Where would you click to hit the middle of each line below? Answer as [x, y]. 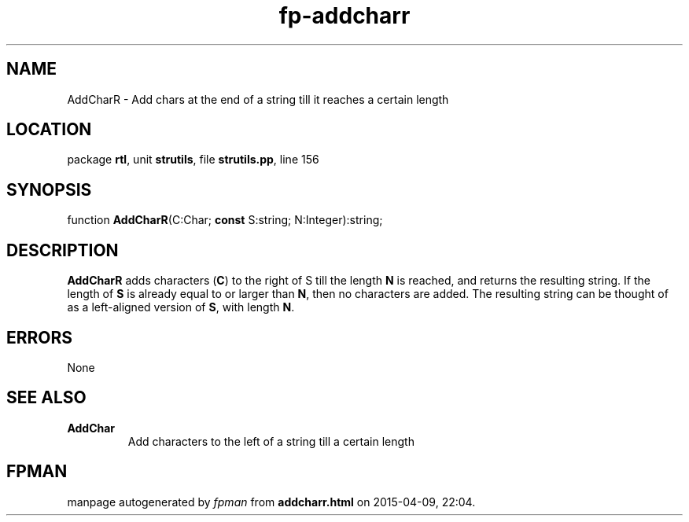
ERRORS [40, 337]
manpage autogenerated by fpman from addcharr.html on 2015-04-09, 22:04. [271, 502]
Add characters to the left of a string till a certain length [271, 441]
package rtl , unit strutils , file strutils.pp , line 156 [193, 160]
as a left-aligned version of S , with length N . [181, 307]
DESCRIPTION [63, 250]
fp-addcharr [344, 16]
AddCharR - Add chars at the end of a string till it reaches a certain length [258, 99]
